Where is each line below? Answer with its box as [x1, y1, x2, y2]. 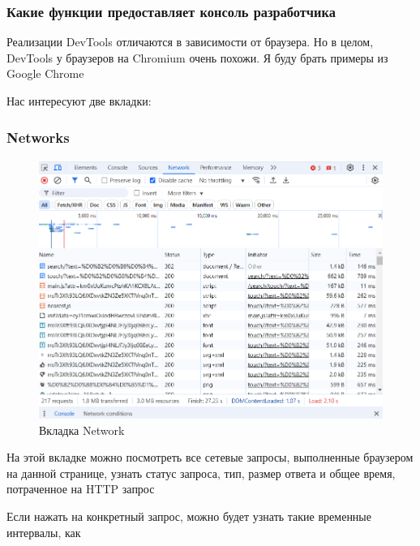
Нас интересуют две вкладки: [6, 92, 152, 109]
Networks [6, 127, 70, 147]
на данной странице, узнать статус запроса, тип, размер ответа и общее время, [6, 464, 396, 481]
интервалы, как [6, 523, 81, 540]
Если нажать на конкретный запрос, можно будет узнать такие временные [6, 508, 371, 525]
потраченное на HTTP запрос [6, 480, 155, 497]
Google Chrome [6, 65, 84, 82]
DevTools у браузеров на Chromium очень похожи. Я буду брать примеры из [6, 49, 388, 66]
